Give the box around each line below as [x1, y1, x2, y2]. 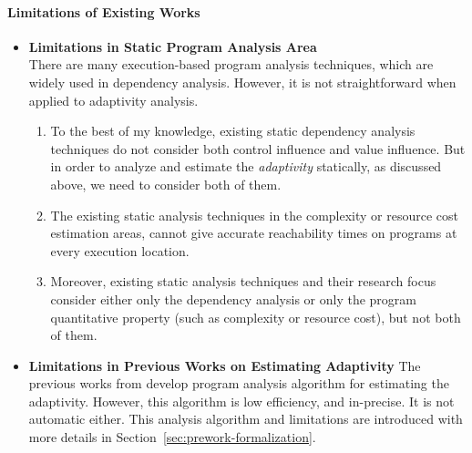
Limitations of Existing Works [7, 2, 200, 21]
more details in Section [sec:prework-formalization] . [28, 427, 316, 447]
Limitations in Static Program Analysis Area [28, 36, 317, 56]
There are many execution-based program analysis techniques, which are [28, 55, 434, 74]
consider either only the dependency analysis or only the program [50, 289, 416, 308]
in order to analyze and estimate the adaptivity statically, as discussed [50, 157, 442, 176]
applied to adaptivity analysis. [28, 90, 199, 109]
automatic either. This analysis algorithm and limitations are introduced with [28, 409, 463, 428]
